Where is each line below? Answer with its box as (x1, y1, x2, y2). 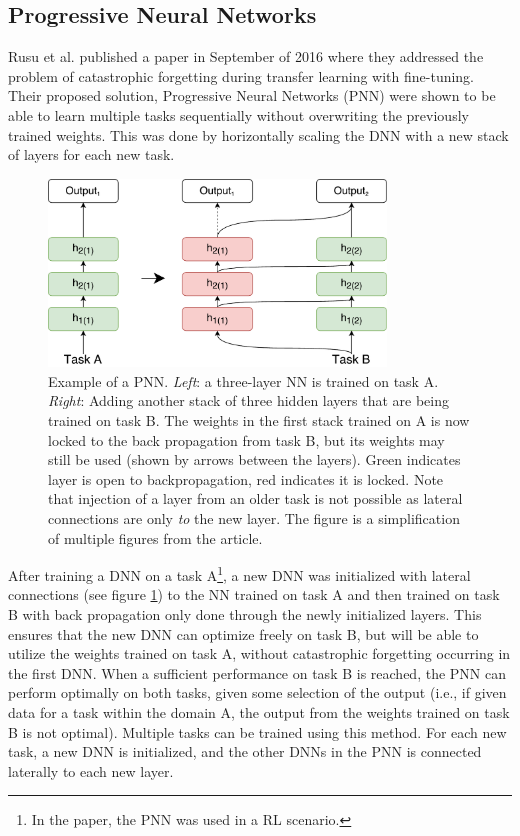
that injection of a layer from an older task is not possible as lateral (48, 488, 463, 509)
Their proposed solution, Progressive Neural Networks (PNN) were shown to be (8, 85, 496, 106)
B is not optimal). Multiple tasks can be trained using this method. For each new (8, 721, 507, 742)
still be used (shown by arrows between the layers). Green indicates (48, 449, 461, 470)
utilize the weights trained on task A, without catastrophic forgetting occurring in (8, 643, 511, 664)
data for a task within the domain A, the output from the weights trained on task (8, 701, 510, 722)
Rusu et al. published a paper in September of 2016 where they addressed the (8, 46, 484, 67)
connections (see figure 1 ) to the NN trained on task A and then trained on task (8, 584, 500, 605)
